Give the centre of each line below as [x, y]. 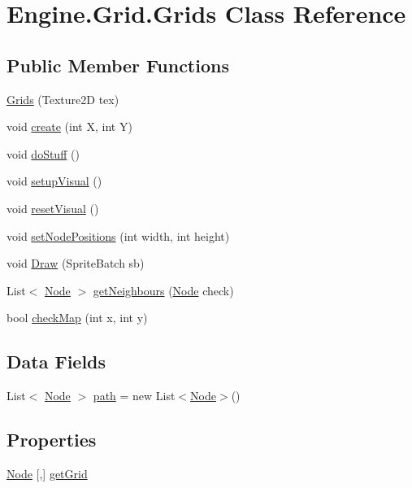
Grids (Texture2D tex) [63, 99]
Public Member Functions [118, 65]
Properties [52, 440]
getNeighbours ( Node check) [163, 290]
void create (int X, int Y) [69, 126]
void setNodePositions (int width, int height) [118, 235]
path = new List [134, 396]
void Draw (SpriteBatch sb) [76, 263]
